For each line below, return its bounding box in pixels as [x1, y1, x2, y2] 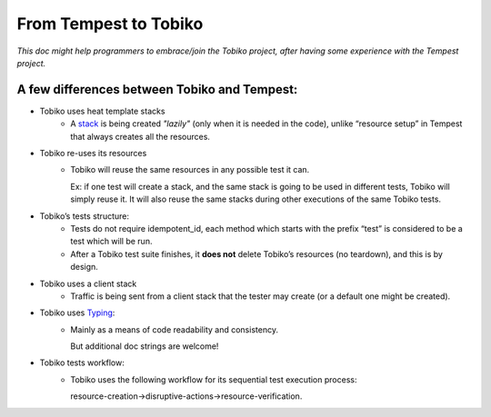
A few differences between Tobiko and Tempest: [16, 82, 298, 97]
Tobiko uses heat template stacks [39, 105, 165, 116]
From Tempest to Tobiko [16, 14, 204, 34]
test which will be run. [70, 236, 153, 247]
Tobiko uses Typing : [39, 307, 115, 318]
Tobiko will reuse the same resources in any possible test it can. [70, 164, 310, 175]
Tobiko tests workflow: [39, 357, 125, 368]
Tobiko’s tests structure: [39, 210, 130, 222]
